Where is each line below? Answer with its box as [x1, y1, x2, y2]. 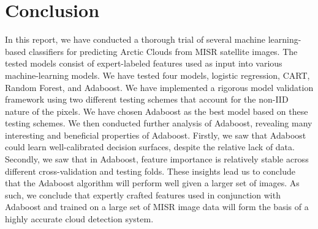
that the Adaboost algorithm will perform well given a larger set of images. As [5, 176, 300, 189]
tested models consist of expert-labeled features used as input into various [5, 57, 282, 70]
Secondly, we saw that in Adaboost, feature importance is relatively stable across [5, 153, 309, 165]
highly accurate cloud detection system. [5, 213, 154, 225]
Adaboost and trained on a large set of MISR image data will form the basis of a [5, 200, 309, 213]
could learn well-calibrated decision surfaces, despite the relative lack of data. [5, 140, 295, 153]
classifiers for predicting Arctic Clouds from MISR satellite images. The [28, 45, 298, 57]
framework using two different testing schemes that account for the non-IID [5, 93, 289, 106]
